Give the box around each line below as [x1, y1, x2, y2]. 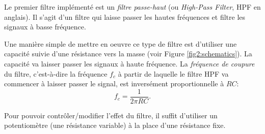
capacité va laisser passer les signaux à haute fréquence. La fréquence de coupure [4, 58, 255, 69]
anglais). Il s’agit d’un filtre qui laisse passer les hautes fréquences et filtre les [4, 11, 246, 22]
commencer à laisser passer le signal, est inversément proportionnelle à [4, 78, 224, 89]
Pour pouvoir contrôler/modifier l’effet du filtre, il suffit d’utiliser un [4, 110, 218, 120]
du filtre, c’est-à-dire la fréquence [4, 68, 108, 79]
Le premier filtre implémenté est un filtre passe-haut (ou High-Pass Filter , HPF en [4, 2, 261, 12]
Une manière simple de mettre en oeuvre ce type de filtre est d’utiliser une [4, 38, 237, 49]
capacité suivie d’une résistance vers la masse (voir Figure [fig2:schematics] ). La [4, 48, 252, 59]
